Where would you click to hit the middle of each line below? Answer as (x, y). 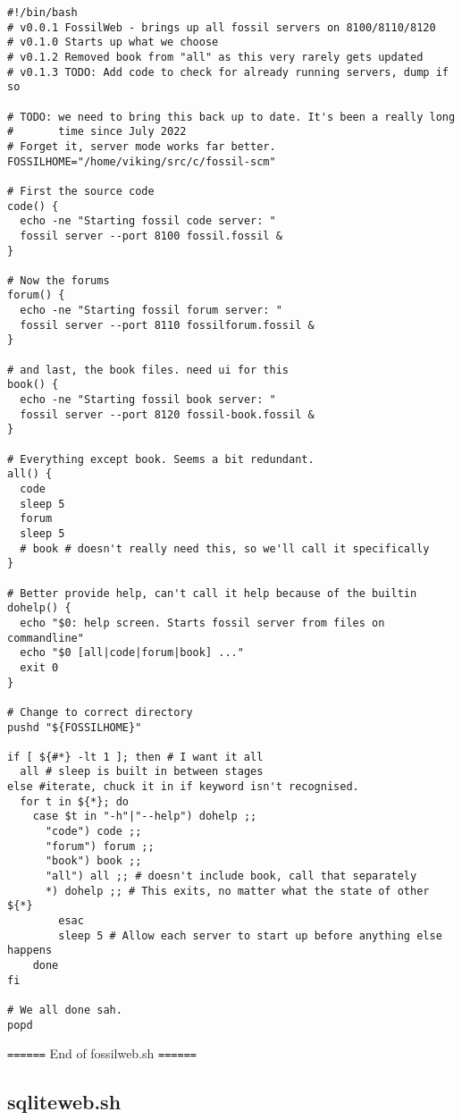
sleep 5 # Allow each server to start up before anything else (250, 935)
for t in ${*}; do (75, 801)
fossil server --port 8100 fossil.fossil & (151, 236)
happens (30, 951)
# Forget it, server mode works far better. (142, 146)
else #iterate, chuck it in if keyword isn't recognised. (183, 787)
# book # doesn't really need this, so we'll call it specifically (225, 548)
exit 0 (39, 667)
